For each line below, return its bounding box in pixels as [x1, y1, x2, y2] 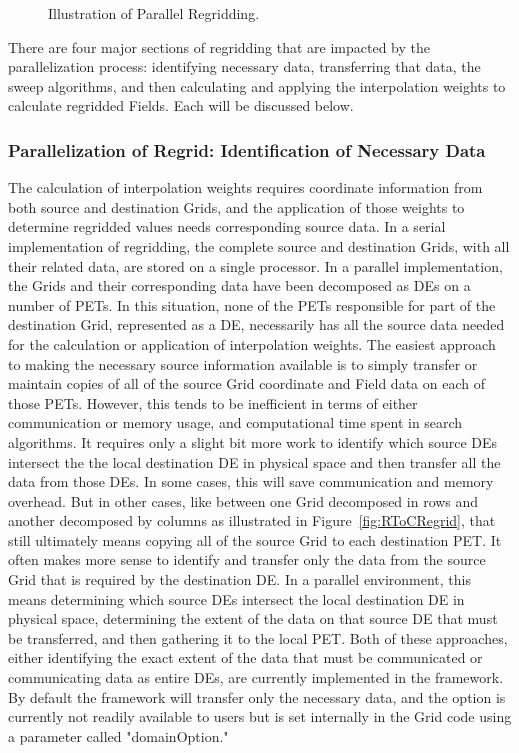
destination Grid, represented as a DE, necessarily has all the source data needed [8, 314, 505, 335]
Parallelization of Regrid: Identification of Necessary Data [8, 137, 486, 162]
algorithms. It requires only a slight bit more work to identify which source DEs [8, 431, 498, 452]
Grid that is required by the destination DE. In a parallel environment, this [8, 569, 471, 590]
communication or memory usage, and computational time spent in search [8, 412, 463, 433]
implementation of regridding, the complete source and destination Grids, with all [8, 235, 510, 256]
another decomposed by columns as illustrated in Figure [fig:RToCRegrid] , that [8, 510, 496, 531]
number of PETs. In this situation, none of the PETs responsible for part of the [8, 294, 496, 315]
